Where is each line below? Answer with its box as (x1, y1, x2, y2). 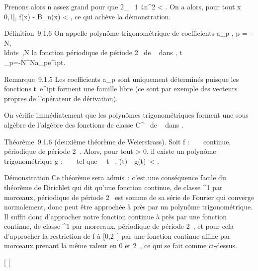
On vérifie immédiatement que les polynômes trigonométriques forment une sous (4, 110, 249, 120)
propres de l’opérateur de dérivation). (4, 93, 118, 103)
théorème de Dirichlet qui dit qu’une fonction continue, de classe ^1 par (4, 182, 223, 192)
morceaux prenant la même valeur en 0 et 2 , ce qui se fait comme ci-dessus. (4, 240, 237, 251)
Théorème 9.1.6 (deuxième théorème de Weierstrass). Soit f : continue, (4, 136, 231, 146)
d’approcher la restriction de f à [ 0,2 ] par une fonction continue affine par (4, 230, 231, 241)
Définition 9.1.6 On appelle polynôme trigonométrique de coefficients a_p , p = (4, 28, 248, 38)
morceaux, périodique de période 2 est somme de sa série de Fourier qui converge (4, 192, 255, 202)
